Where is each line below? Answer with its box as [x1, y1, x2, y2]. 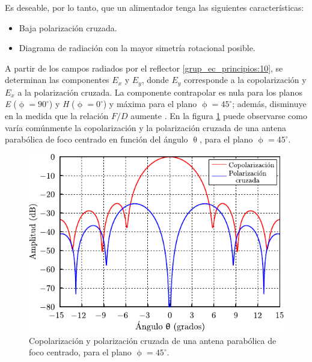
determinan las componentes [5, 73, 109, 86]
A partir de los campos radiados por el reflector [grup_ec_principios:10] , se [5, 61, 283, 74]
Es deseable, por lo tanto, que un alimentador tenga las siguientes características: [5, 1, 304, 13]
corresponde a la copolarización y [184, 73, 307, 86]
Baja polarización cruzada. [19, 21, 117, 34]
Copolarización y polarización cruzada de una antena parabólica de [29, 334, 277, 346]
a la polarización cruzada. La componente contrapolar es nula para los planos [17, 85, 302, 98]
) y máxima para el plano [103, 97, 197, 110]
